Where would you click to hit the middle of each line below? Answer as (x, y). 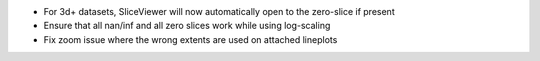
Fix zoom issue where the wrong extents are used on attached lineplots (190, 39)
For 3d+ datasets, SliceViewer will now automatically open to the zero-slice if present (219, 11)
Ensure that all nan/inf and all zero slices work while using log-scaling (187, 26)
